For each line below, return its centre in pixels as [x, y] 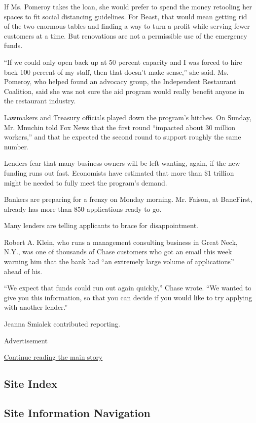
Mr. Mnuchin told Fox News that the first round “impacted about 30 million [120, 127]
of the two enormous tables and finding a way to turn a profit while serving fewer [127, 26]
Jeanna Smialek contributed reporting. [62, 324]
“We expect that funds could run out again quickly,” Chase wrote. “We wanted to [128, 288]
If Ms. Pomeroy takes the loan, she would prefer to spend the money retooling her [128, 6]
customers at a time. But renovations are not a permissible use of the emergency [126, 35]
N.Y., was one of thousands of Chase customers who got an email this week [118, 252]
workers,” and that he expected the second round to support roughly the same [123, 137]
